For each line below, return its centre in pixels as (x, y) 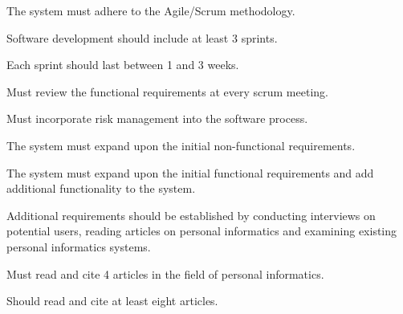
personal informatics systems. (79, 246)
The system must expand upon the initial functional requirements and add (190, 172)
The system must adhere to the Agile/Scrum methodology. (151, 10)
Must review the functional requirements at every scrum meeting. (167, 91)
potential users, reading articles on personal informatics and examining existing (202, 231)
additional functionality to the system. (101, 188)
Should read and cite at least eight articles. (112, 301)
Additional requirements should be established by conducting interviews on (191, 215)
